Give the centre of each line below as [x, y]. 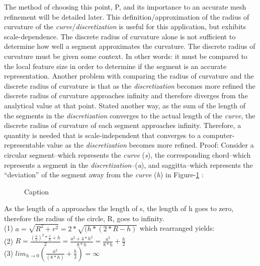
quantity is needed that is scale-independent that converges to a [103, 135]
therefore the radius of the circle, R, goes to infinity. [84, 218]
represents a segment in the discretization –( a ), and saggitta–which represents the [128, 164]
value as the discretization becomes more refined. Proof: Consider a [150, 145]
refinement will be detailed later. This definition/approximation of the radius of [127, 16]
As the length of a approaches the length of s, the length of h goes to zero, [119, 208]
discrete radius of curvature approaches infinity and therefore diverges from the [126, 95]
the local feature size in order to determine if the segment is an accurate [115, 66]
